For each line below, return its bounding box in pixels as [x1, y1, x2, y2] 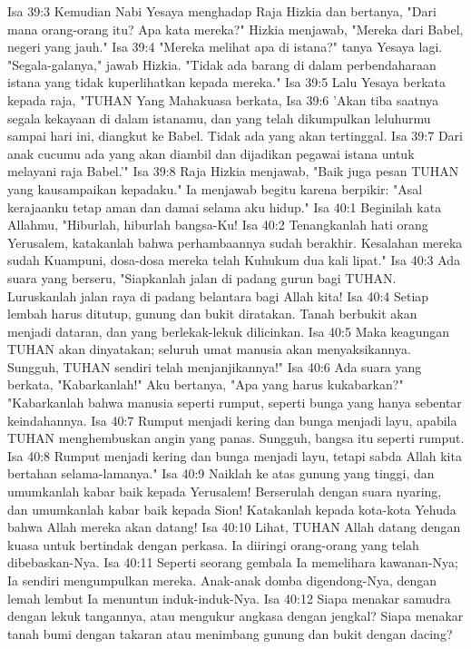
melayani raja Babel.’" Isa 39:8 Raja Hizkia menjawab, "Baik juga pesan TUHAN [7, 162, 459, 181]
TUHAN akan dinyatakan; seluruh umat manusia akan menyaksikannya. [7, 339, 411, 359]
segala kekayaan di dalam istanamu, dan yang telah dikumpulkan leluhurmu [7, 108, 431, 127]
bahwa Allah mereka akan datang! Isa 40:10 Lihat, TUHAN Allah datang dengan [7, 517, 461, 536]
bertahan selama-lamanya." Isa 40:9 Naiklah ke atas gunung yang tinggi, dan [7, 464, 435, 483]
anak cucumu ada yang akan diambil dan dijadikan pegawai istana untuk [7, 143, 415, 162]
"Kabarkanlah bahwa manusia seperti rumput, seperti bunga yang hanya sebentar [7, 393, 462, 412]
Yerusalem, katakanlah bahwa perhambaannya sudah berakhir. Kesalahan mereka [7, 232, 463, 251]
